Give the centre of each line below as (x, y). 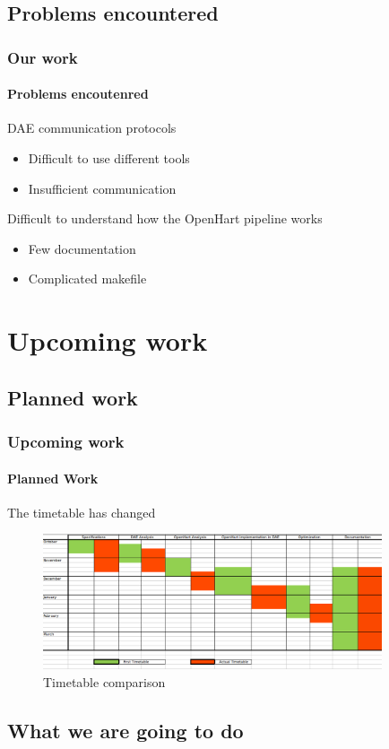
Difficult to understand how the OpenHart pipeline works (165, 218)
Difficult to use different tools (109, 158)
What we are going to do (125, 730)
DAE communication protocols (92, 128)
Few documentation (82, 248)
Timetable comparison (104, 681)
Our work (43, 57)
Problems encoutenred (78, 94)
